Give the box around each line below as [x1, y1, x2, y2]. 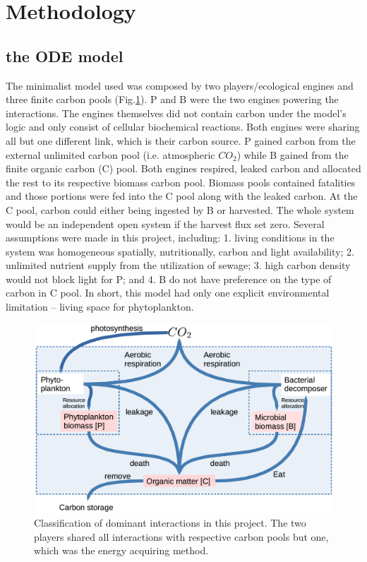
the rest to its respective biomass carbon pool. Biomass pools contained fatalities [6, 174, 356, 189]
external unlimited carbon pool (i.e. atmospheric [6, 147, 215, 162]
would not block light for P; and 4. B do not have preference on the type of [6, 271, 332, 286]
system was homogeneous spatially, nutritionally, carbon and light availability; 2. [6, 244, 355, 258]
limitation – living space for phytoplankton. [6, 299, 194, 314]
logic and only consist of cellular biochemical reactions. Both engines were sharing [6, 119, 360, 134]
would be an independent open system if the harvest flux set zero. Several [6, 216, 325, 231]
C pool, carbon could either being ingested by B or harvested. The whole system [6, 202, 354, 217]
